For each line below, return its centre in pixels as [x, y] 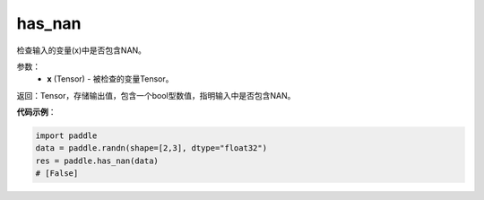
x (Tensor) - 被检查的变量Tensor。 [110, 79]
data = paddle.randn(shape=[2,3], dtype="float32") [151, 148]
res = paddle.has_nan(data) [97, 161]
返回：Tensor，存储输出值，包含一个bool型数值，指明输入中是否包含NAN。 [156, 95]
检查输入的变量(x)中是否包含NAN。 [82, 50]
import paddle [66, 136]
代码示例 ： [36, 112]
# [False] [57, 174]
